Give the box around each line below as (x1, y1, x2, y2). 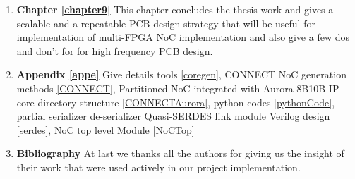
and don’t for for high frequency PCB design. (16, 43, 213, 58)
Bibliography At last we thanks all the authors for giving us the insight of (16, 146, 344, 161)
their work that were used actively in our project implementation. (16, 159, 301, 174)
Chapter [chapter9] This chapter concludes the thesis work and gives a (16, 2, 334, 16)
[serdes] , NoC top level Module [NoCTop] (16, 122, 195, 137)
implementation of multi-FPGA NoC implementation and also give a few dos (16, 30, 349, 44)
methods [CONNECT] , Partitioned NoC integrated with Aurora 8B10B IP (16, 80, 339, 95)
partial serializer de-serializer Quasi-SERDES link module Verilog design (16, 109, 330, 123)
